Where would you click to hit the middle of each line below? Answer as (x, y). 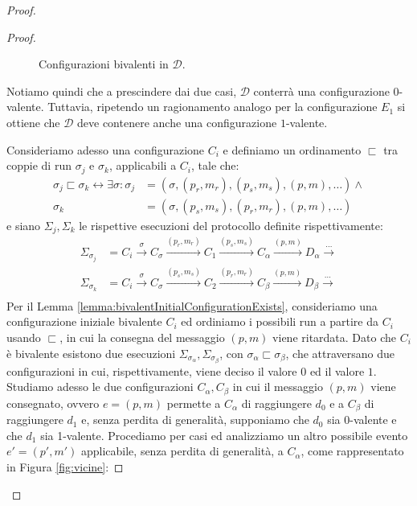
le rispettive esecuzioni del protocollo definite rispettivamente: (231, 225)
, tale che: (215, 165)
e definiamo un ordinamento (292, 149)
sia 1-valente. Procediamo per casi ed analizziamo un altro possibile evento (224, 435)
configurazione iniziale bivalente (84, 321)
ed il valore (337, 370)
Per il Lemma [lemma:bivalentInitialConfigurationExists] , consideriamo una (192, 305)
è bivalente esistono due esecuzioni (91, 353)
